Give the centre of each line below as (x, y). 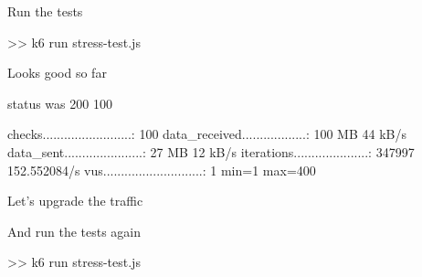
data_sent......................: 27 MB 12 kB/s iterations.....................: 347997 (211, 151)
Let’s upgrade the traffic (75, 201)
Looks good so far (57, 73)
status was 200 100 (60, 103)
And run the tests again (74, 231)
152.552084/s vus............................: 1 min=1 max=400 (162, 170)
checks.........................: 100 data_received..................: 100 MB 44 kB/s (207, 134)
